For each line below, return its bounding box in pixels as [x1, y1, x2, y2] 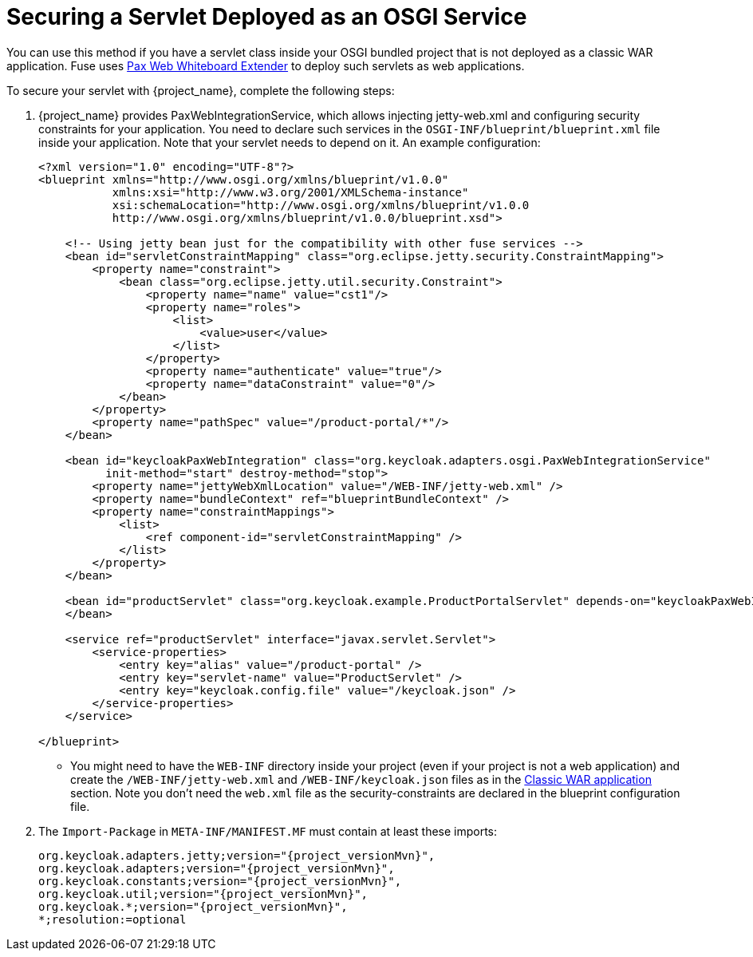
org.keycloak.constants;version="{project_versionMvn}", [38, 874, 402, 888]
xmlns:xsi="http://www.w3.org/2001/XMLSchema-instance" [112, 185, 469, 199]
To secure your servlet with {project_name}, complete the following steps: [6, 83, 395, 97]
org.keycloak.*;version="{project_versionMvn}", [38, 900, 348, 913]
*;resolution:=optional [38, 912, 187, 926]
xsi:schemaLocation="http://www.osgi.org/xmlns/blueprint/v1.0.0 [112, 198, 530, 212]
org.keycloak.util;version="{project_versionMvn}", [38, 887, 369, 900]
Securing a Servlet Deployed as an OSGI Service [6, 3, 527, 30]
